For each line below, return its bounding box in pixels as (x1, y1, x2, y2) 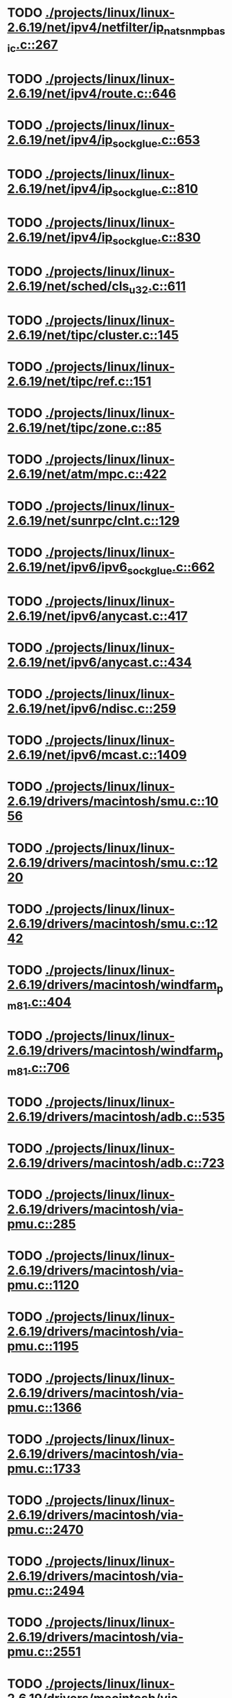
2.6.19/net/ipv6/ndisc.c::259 (7, 701, 177, 716)
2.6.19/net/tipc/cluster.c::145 (7, 327, 179, 343)
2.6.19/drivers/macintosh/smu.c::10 (7, 794, 219, 810)
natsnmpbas (163, 24, 226, 37)
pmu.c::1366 (7, 1400, 82, 1415)
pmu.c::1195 (7, 1339, 79, 1355)
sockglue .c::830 (112, 230, 201, 247)
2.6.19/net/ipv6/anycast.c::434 (7, 654, 193, 670)
